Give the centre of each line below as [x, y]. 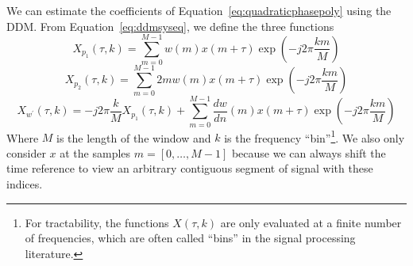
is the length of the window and [134, 137]
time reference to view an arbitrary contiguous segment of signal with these [190, 168]
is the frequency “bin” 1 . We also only [315, 136]
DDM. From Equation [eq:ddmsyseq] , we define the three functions [170, 26]
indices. [25, 184]
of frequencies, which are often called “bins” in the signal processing [190, 238]
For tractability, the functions [97, 222]
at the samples [95, 152]
